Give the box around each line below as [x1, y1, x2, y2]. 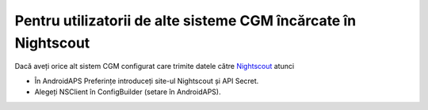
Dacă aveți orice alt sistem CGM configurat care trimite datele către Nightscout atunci [14, 62, 295, 71]
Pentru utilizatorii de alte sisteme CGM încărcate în [14, 12, 357, 29]
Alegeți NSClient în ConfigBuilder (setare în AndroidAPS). [34, 87, 221, 97]
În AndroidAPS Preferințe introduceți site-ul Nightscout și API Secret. [34, 76, 259, 85]
